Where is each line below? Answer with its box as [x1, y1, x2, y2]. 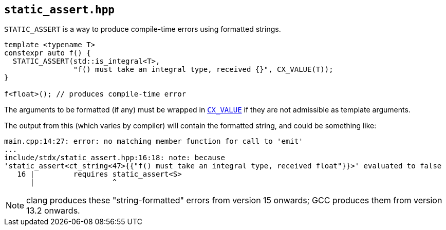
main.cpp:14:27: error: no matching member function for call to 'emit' [4, 137, 303, 146]
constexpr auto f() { [4, 49, 91, 57]
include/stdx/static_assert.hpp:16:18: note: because [4, 154, 225, 162]
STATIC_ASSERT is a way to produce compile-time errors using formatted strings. [4, 25, 281, 34]
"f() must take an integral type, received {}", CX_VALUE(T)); [73, 65, 333, 74]
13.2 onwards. [26, 205, 80, 216]
